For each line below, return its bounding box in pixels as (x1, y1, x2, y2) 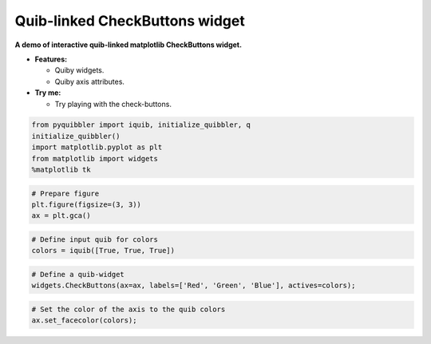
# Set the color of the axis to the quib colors (31, 304, 226, 314)
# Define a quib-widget (31, 270, 125, 279)
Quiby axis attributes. (54, 77, 125, 86)
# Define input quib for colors (31, 235, 159, 243)
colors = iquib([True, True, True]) (31, 246, 176, 255)
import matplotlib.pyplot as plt (31, 143, 163, 152)
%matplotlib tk (31, 165, 91, 175)
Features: (34, 54, 68, 64)
